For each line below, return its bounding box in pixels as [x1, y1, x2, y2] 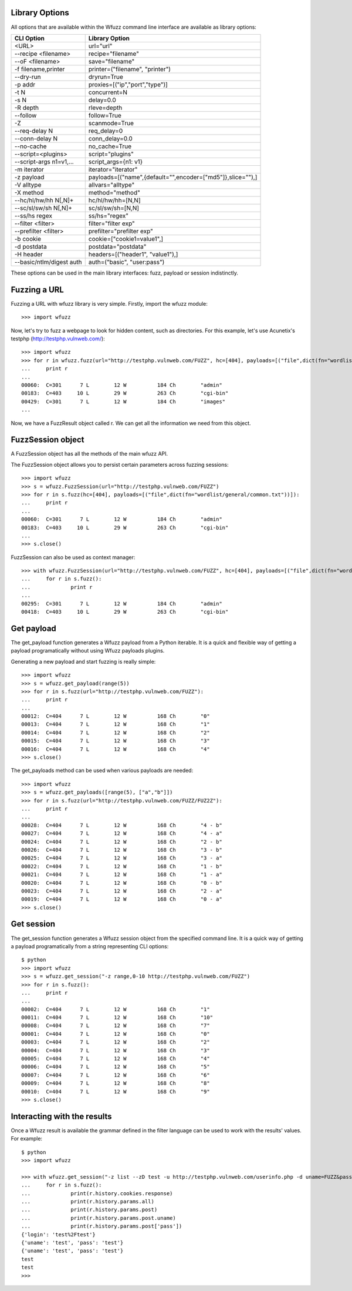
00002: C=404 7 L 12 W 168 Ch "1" [21, 1006, 211, 1012]
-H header [14, 250, 43, 258]
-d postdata [14, 242, 47, 250]
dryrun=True [88, 72, 123, 81]
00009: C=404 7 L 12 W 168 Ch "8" [21, 1080, 211, 1087]
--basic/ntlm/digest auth [14, 257, 82, 266]
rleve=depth [88, 103, 123, 112]
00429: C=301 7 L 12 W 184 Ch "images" [21, 398, 226, 405]
